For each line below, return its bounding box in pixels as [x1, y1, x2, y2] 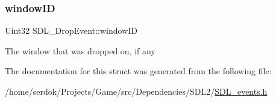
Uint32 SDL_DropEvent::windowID [5, 24, 137, 37]
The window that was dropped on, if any [5, 44, 155, 57]
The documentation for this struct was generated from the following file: [5, 65, 272, 77]
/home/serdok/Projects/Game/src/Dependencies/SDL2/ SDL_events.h [5, 85, 268, 97]
